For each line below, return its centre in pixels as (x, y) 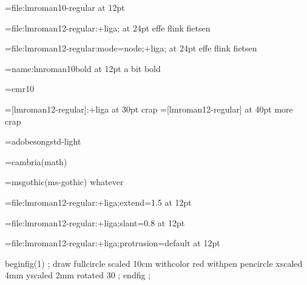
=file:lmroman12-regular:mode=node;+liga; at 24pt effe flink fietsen (131, 48)
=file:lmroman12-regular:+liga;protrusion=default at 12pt (113, 243)
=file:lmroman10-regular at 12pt (65, 7)
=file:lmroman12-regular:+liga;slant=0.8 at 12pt (95, 222)
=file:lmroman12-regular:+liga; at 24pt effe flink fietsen (108, 28)
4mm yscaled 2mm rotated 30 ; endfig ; (78, 275)
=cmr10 (20, 89)
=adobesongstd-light (43, 141)
